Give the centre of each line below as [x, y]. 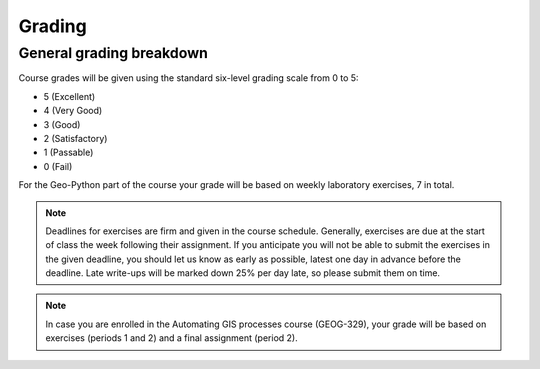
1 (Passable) [68, 152]
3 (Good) [62, 124]
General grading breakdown [113, 53]
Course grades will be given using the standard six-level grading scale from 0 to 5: [188, 78]
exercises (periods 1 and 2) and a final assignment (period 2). [172, 338]
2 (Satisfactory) [75, 138]
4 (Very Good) [73, 111]
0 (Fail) [58, 166]
